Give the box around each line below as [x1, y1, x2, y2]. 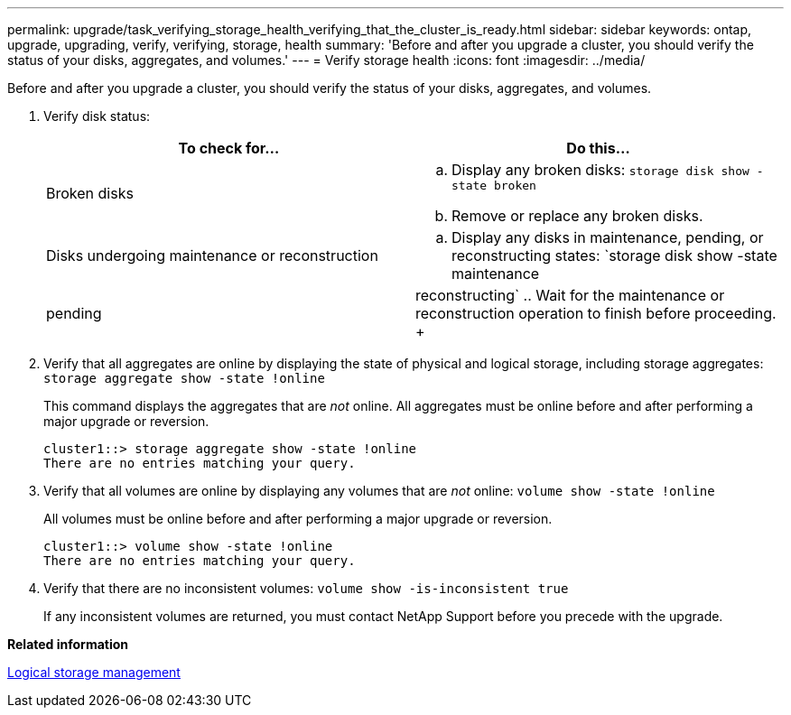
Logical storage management [7, 664, 181, 680]
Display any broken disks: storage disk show [451, 161, 749, 179]
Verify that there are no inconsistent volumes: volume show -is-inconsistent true [43, 580, 569, 596]
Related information [7, 636, 129, 652]
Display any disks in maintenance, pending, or [451, 228, 764, 246]
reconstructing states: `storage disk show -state [451, 246, 777, 265]
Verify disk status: [43, 108, 151, 124]
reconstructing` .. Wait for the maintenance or [415, 286, 725, 304]
